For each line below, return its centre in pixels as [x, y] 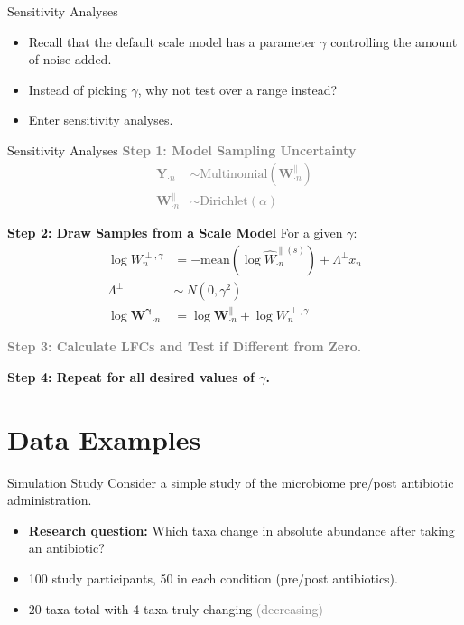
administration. [50, 500]
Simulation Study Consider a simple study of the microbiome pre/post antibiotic [231, 482]
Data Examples [104, 438]
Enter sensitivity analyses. [101, 120]
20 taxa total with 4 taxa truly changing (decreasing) [176, 608]
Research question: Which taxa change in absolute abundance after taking [241, 530]
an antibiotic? [66, 548]
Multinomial [234, 174]
